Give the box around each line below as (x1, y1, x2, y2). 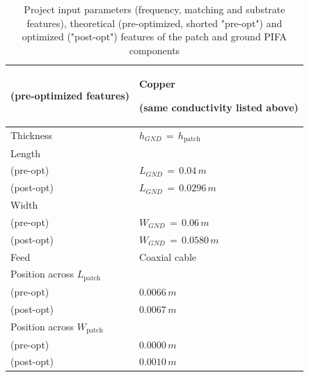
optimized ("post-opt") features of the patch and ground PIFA (22, 29, 287, 44)
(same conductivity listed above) (138, 99, 299, 114)
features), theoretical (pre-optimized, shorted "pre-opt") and (26, 15, 283, 30)
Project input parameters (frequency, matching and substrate (24, 2, 285, 16)
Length (10, 145, 40, 160)
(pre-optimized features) (10, 88, 129, 103)
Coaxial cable (138, 249, 197, 264)
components (129, 42, 180, 57)
